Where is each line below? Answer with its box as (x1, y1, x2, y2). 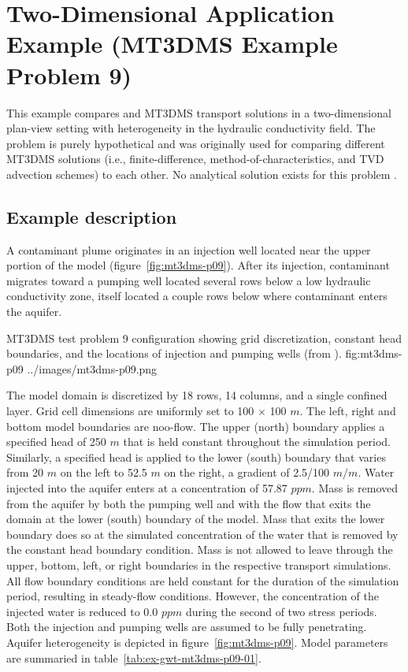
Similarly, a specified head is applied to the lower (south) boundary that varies (6, 448, 386, 465)
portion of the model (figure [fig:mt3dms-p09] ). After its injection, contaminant (6, 257, 390, 273)
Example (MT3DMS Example (6, 28, 338, 60)
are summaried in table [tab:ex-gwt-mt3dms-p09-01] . (6, 649, 261, 666)
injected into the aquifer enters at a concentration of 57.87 (6, 479, 287, 496)
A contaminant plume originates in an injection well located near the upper (6, 241, 371, 258)
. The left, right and (299, 403, 396, 419)
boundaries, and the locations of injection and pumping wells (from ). (6, 345, 342, 362)
